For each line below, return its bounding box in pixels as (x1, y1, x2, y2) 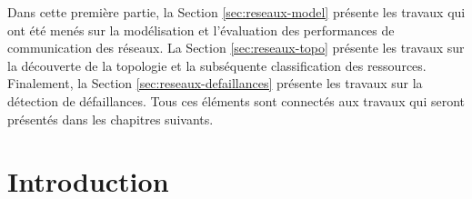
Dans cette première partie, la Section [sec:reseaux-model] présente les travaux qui (7, 3, 466, 21)
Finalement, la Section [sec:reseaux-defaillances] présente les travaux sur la (7, 74, 423, 93)
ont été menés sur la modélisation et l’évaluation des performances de (7, 20, 395, 39)
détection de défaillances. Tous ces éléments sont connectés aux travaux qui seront (7, 91, 465, 110)
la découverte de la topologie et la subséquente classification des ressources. (7, 55, 427, 75)
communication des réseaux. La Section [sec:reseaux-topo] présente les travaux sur (7, 38, 465, 57)
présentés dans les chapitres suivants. (7, 109, 214, 128)
